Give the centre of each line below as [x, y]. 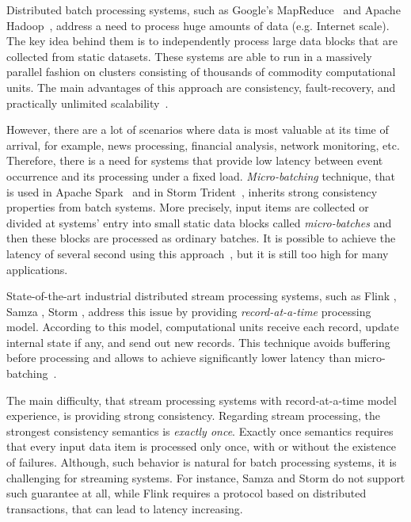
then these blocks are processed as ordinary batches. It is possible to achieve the [201, 238]
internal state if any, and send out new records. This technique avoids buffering [198, 342]
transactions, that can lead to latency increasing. [125, 508]
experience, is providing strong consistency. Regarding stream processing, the [193, 415]
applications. [37, 269]
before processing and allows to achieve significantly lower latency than [179, 358]
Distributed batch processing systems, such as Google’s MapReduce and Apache [204, 10]
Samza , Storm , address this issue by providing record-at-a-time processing [189, 311]
